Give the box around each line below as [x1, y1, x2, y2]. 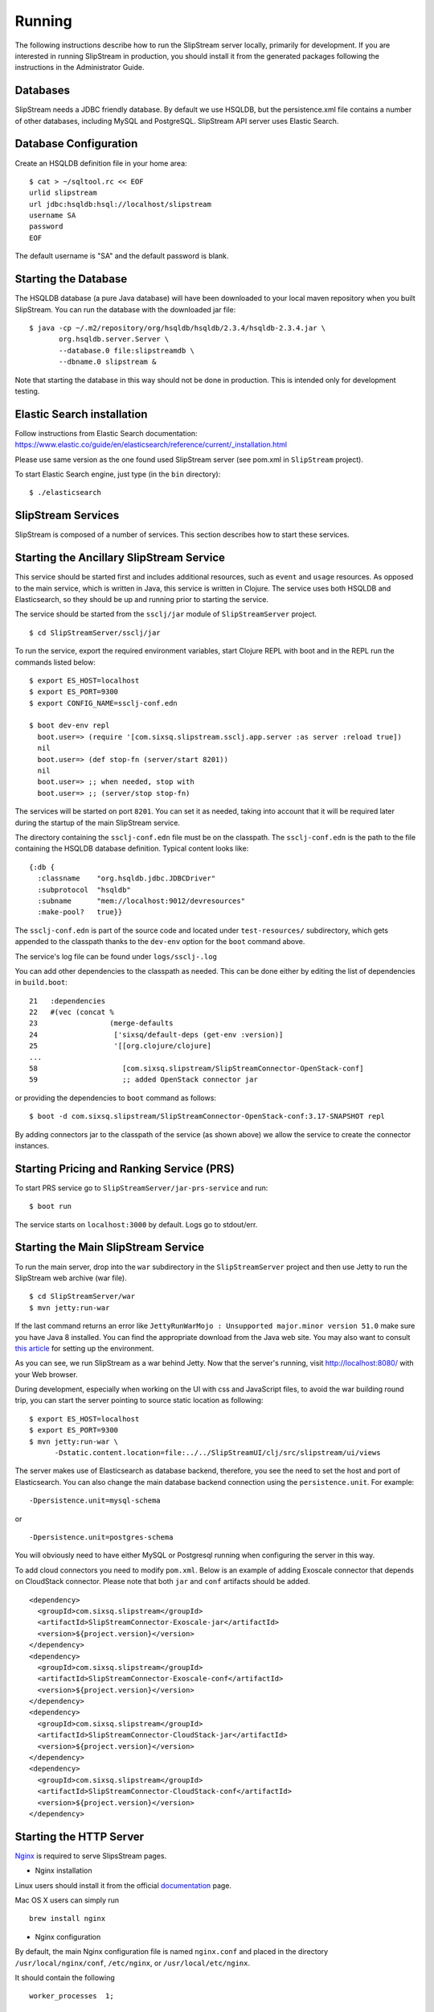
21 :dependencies [29, 996, 106, 1005]
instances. [14, 1140, 50, 1150]
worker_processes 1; [29, 1992, 114, 2001]
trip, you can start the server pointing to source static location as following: [14, 1396, 264, 1405]
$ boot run [29, 1202, 72, 1211]
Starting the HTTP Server [14, 1829, 145, 1843]
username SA [29, 211, 76, 221]
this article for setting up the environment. [14, 1343, 154, 1353]
